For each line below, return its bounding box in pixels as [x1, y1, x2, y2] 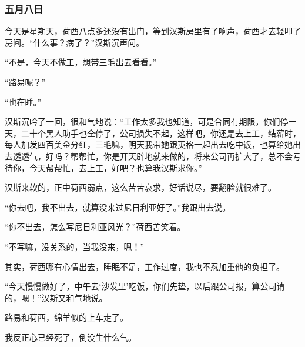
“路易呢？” [5, 76, 46, 88]
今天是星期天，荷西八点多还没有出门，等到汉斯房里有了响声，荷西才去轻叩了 [5, 25, 301, 37]
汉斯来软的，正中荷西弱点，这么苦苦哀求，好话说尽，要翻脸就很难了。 [5, 181, 276, 193]
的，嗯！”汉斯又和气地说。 [5, 291, 108, 303]
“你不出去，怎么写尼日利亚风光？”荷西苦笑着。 [5, 221, 186, 233]
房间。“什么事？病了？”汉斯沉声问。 [5, 36, 145, 48]
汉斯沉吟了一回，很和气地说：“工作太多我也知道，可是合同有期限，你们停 [5, 115, 289, 128]
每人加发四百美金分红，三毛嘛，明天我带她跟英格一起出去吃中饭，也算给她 [5, 138, 293, 151]
